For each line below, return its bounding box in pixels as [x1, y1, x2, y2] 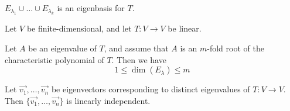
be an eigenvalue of [28, 42, 97, 54]
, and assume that [104, 42, 169, 54]
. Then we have [111, 53, 166, 65]
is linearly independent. [66, 94, 151, 106]
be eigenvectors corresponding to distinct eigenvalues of [51, 83, 250, 95]
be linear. [168, 22, 202, 34]
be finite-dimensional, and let [26, 22, 132, 34]
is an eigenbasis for [57, 2, 125, 13]
